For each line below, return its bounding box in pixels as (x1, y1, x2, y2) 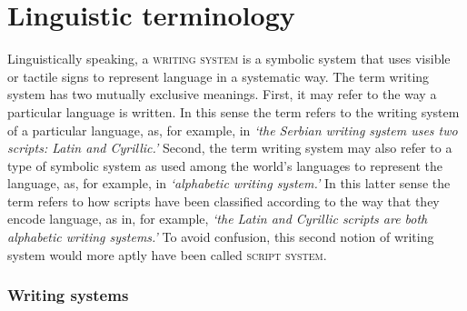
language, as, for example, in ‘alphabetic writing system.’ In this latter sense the (7, 174, 451, 193)
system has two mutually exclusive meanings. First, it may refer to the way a (7, 85, 437, 104)
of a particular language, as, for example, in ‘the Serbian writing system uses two (7, 120, 458, 139)
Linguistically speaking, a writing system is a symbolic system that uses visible (7, 49, 451, 68)
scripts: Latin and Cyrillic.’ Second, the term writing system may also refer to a (7, 138, 452, 157)
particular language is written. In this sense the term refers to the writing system (7, 102, 460, 121)
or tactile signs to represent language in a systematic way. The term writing (7, 66, 430, 85)
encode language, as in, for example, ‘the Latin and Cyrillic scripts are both (7, 209, 428, 228)
